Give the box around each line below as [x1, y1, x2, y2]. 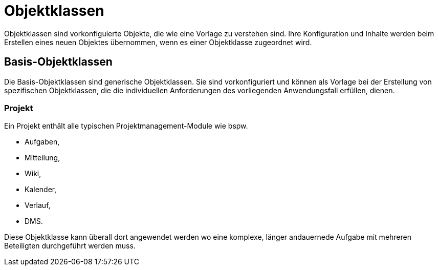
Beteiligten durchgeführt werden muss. [4, 241, 136, 251]
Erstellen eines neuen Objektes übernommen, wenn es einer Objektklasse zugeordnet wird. [4, 37, 312, 47]
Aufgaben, [25, 137, 60, 147]
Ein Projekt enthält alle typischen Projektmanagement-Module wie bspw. [4, 121, 248, 131]
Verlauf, [25, 201, 51, 210]
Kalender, [25, 185, 57, 194]
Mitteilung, [25, 153, 60, 162]
